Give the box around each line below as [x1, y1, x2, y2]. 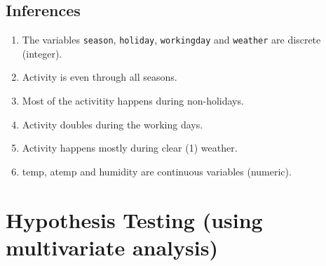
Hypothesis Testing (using [6, 205, 263, 234]
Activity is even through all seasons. [22, 69, 177, 84]
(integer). [22, 46, 62, 60]
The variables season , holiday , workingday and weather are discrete [22, 32, 321, 47]
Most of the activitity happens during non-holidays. [22, 93, 244, 108]
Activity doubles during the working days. [22, 117, 203, 131]
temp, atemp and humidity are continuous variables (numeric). [22, 164, 292, 178]
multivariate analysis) [6, 232, 218, 261]
